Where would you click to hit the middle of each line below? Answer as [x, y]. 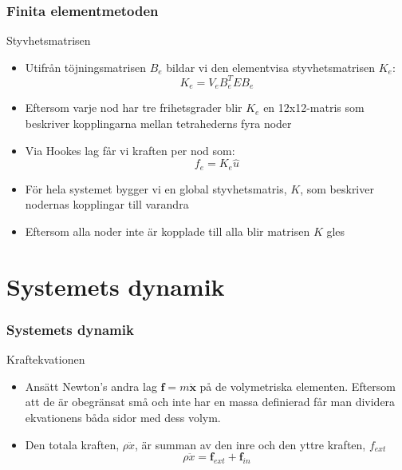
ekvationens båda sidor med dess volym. [123, 417]
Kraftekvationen [46, 359]
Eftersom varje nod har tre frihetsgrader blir [134, 108]
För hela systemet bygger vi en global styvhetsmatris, [156, 188]
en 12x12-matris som [314, 108]
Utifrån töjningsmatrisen [85, 67]
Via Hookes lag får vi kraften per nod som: [130, 150]
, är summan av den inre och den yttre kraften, [250, 444]
